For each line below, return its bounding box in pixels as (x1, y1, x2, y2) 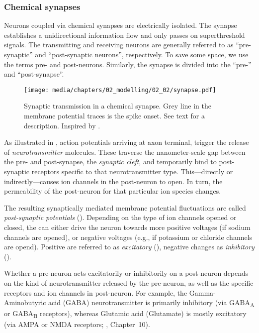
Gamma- (189, 287, 216, 298)
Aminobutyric (4, 297, 46, 308)
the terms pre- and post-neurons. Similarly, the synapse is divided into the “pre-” (4, 59, 252, 69)
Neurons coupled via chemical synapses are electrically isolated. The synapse (4, 20, 237, 30)
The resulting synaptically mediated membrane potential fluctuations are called (4, 202, 246, 213)
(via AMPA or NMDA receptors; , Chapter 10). (4, 319, 150, 330)
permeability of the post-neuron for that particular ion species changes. (4, 186, 221, 196)
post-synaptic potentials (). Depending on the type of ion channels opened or (4, 212, 237, 222)
